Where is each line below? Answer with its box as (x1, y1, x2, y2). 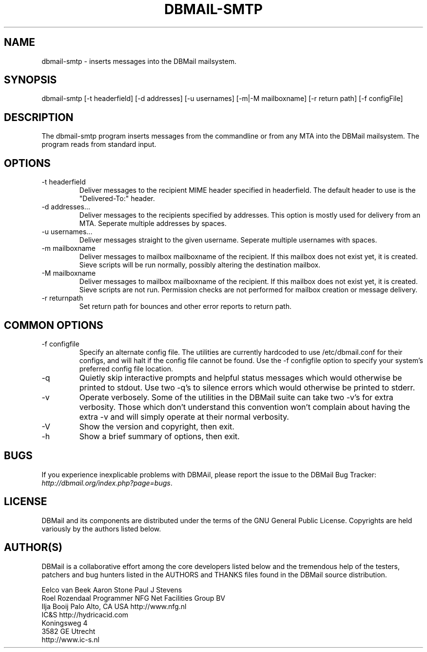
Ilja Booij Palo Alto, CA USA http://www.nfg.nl (41, 602, 187, 611)
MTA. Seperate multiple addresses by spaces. (79, 219, 227, 228)
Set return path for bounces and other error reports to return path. (79, 302, 291, 311)
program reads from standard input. (41, 140, 156, 149)
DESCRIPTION (4, 111, 74, 123)
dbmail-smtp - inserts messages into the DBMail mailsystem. (41, 57, 236, 65)
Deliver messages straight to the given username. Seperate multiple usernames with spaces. (79, 236, 377, 244)
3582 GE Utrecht (41, 627, 96, 635)
